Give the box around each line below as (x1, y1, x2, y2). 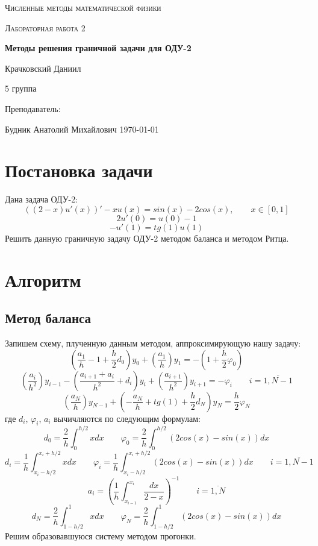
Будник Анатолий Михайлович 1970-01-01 (5, 122, 159, 135)
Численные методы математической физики (5, 1, 161, 13)
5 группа (5, 82, 37, 95)
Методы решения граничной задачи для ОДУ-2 (5, 42, 192, 54)
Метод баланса (5, 309, 92, 327)
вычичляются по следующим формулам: (54, 412, 201, 424)
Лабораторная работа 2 (5, 21, 86, 34)
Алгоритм (5, 267, 81, 292)
